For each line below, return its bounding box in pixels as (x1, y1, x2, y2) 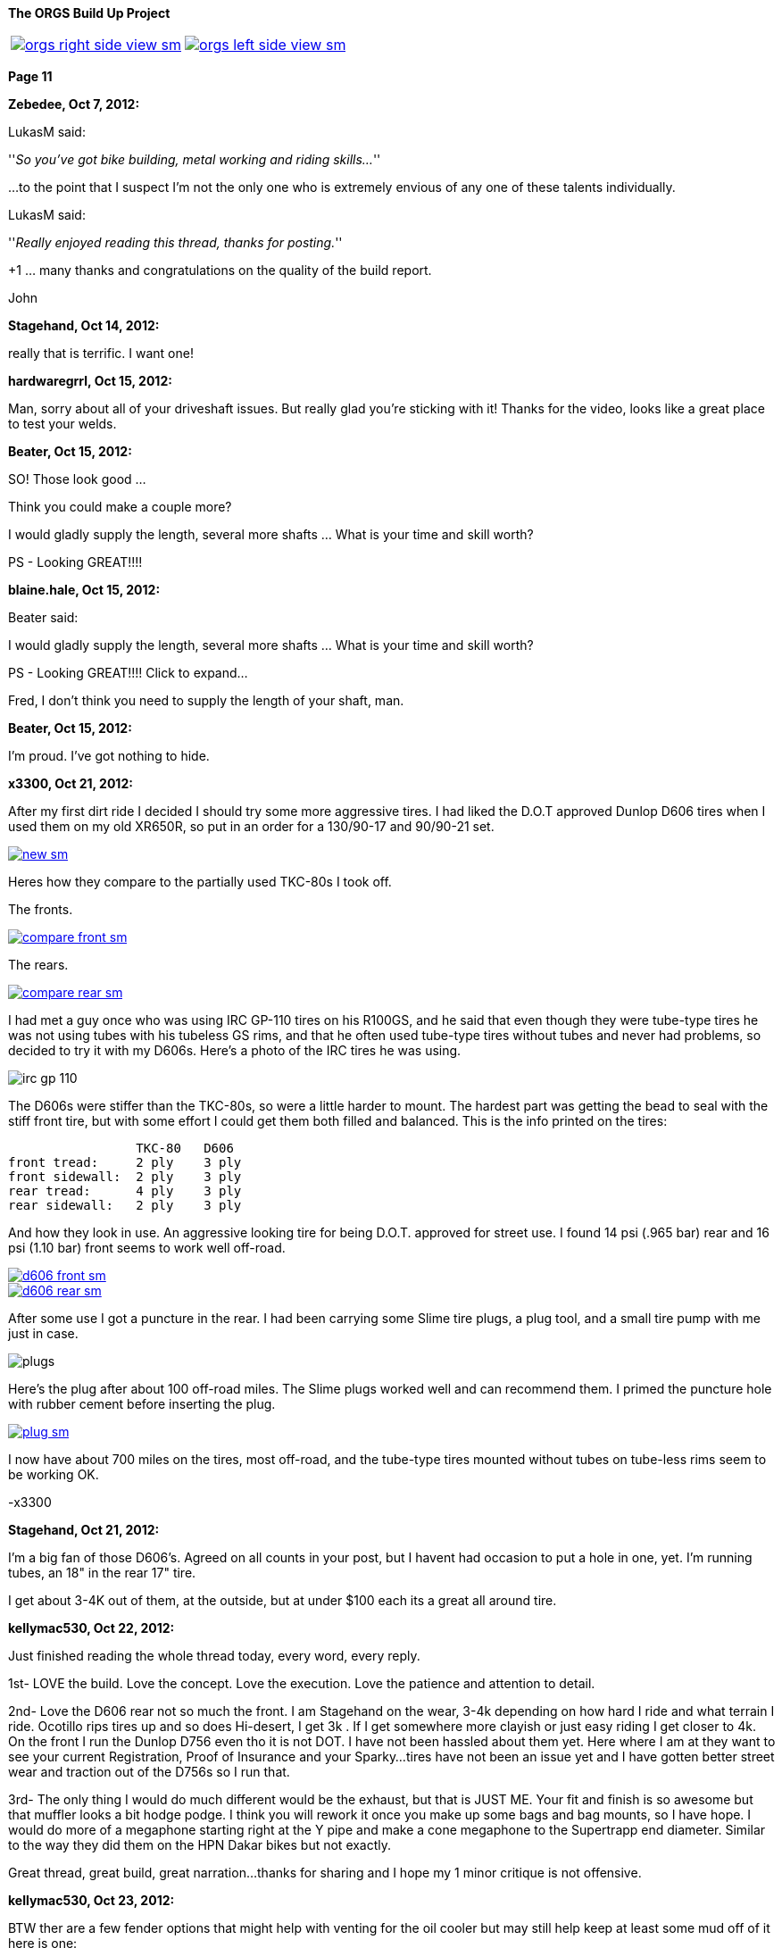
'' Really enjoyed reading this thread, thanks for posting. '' (8, 235, 343, 250)
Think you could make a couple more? (8, 499, 232, 514)
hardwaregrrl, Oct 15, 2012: (8, 373, 172, 388)
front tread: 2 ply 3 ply (8, 1155, 242, 1170)
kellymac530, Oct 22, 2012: (8, 1620, 175, 1636)
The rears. (8, 957, 69, 972)
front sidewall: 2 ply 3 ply (8, 1170, 242, 1184)
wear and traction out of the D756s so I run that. (8, 1764, 290, 1779)
